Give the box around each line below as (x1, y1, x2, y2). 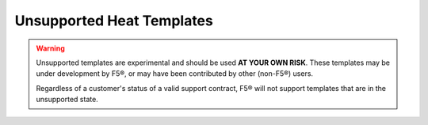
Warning (36, 44, 65, 53)
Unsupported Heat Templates (14, 12, 213, 29)
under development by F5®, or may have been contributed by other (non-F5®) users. (36, 69, 313, 78)
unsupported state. (36, 95, 98, 104)
